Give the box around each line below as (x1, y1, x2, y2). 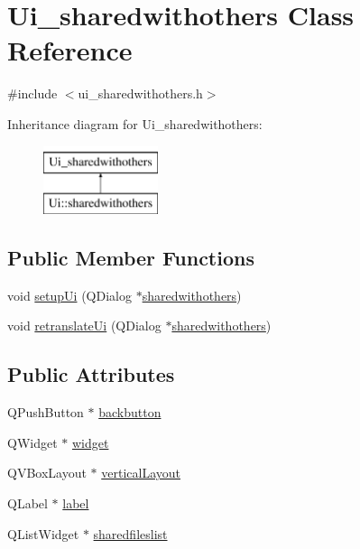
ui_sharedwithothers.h (78, 84, 203, 103)
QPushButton (7, 403, 84, 422)
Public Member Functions (7, 244, 254, 272)
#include (7, 84, 58, 103)
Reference (7, 32, 133, 69)
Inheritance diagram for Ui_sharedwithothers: (7, 114, 263, 133)
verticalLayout (101, 463, 180, 482)
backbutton (98, 403, 162, 422)
